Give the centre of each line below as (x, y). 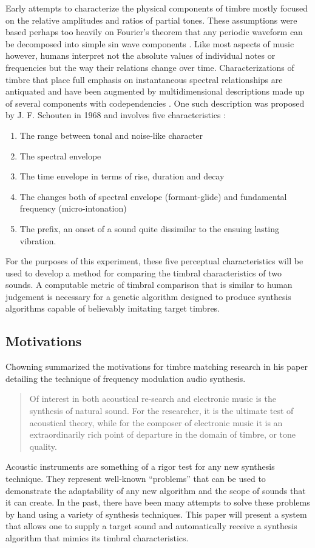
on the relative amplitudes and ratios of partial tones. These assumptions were (151, 20)
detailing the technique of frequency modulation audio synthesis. (126, 378)
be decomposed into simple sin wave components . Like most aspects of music (150, 43)
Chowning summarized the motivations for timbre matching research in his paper (157, 366)
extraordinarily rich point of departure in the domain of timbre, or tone (163, 434)
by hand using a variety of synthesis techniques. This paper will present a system (156, 514)
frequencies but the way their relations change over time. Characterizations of (150, 67)
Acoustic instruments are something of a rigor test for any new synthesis (140, 466)
